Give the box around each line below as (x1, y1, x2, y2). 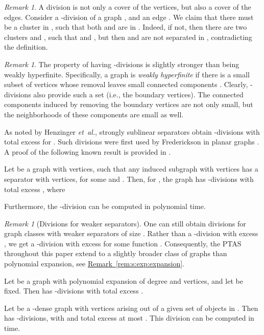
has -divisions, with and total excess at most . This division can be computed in (4, 312, 254, 323)
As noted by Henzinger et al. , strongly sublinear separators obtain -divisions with (4, 126, 260, 137)
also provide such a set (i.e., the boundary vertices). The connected (33, 89, 244, 99)
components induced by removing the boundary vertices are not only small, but (4, 99, 253, 110)
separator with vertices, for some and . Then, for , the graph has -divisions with (4, 173, 254, 184)
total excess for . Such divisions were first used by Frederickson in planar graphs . (4, 136, 259, 147)
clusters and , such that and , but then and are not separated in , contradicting (4, 31, 252, 42)
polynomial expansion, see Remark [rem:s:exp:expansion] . (4, 258, 184, 269)
